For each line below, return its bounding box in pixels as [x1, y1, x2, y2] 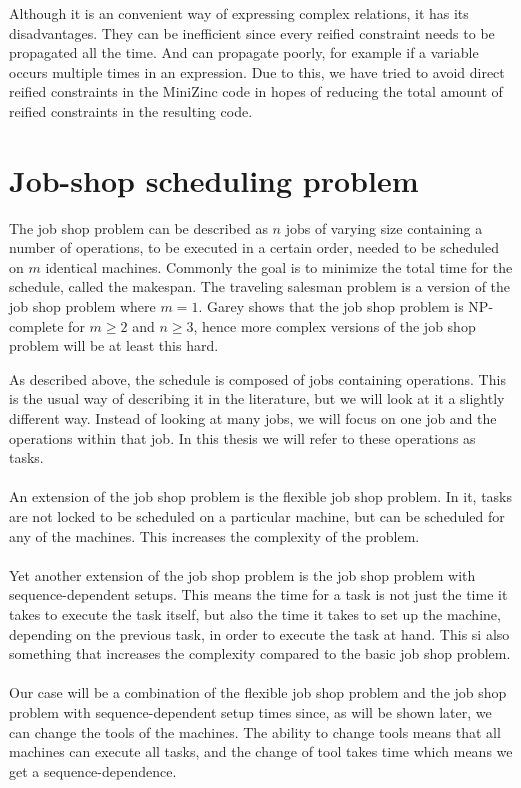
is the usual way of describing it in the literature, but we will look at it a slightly [9, 388, 505, 409]
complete [9, 315, 64, 336]
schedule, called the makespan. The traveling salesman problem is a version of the [9, 276, 511, 297]
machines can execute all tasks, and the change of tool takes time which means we [9, 741, 513, 762]
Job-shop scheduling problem [9, 159, 419, 200]
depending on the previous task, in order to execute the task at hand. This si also [9, 623, 510, 644]
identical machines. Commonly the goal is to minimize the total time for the [45, 256, 513, 277]
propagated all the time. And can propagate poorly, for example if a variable [9, 42, 479, 63]
